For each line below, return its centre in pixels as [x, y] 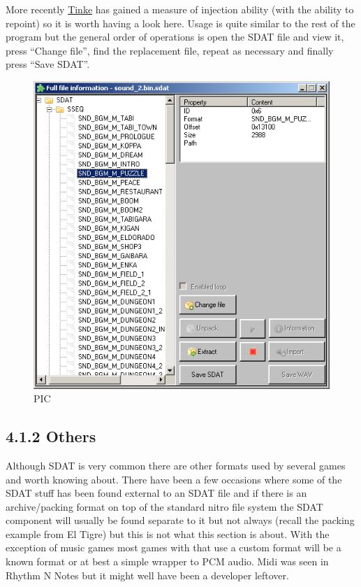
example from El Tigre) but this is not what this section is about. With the [168, 533]
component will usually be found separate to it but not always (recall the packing [180, 520]
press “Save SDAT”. [48, 64]
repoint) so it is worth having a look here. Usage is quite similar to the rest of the [180, 23]
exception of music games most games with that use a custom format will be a [174, 547]
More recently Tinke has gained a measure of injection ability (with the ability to [180, 9]
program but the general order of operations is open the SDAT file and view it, [175, 37]
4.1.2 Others [51, 436]
